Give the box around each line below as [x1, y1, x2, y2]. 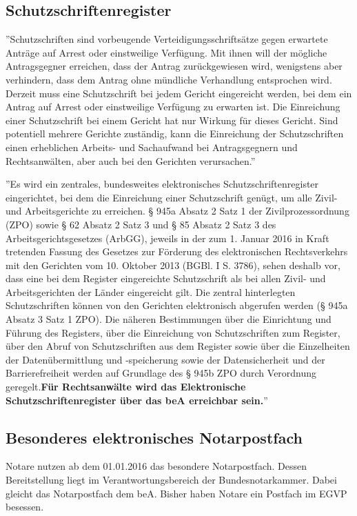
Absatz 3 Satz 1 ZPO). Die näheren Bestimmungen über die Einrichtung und [6, 312, 331, 326]
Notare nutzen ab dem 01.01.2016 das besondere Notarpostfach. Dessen [6, 459, 307, 473]
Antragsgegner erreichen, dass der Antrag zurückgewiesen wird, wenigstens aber [6, 59, 343, 73]
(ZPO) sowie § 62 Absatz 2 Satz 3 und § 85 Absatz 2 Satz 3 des [6, 217, 276, 231]
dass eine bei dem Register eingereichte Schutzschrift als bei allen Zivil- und [6, 271, 326, 286]
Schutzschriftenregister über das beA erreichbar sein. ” [6, 393, 268, 407]
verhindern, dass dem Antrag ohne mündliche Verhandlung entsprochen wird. [6, 72, 332, 86]
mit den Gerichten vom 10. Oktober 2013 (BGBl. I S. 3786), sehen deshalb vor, [6, 257, 340, 272]
